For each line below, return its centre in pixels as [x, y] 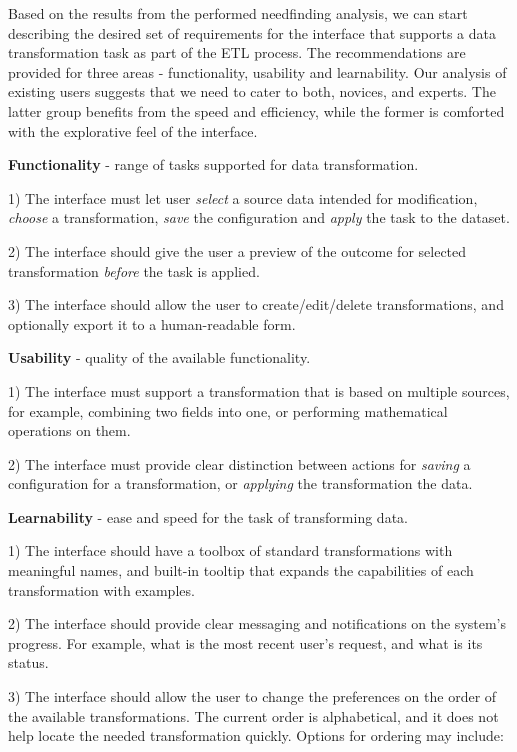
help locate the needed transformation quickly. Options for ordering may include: [256, 735]
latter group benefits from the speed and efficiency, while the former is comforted [256, 110]
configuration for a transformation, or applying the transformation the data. [240, 483]
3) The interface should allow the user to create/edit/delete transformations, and [256, 304]
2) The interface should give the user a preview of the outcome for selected [237, 250]
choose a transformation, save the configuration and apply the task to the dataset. [259, 217]
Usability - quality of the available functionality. [159, 357]
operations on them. [69, 430]
